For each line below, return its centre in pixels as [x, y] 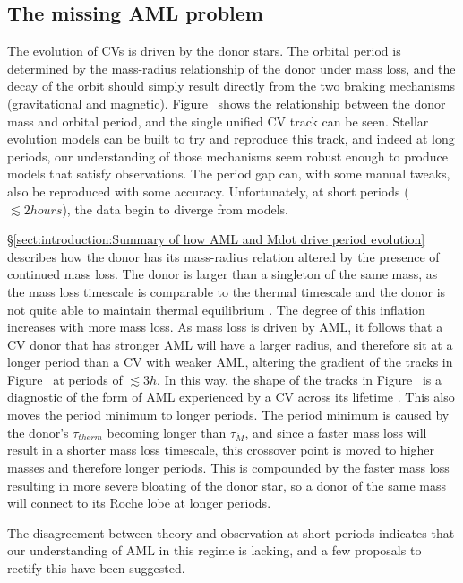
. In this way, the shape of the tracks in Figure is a [299, 379]
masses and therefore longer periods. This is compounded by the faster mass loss [228, 468]
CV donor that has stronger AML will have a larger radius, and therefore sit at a [230, 344]
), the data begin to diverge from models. [175, 209]
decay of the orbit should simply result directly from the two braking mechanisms [231, 86]
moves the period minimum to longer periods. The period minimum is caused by [228, 415]
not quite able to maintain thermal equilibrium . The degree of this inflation [216, 309]
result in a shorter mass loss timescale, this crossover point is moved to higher [221, 450]
